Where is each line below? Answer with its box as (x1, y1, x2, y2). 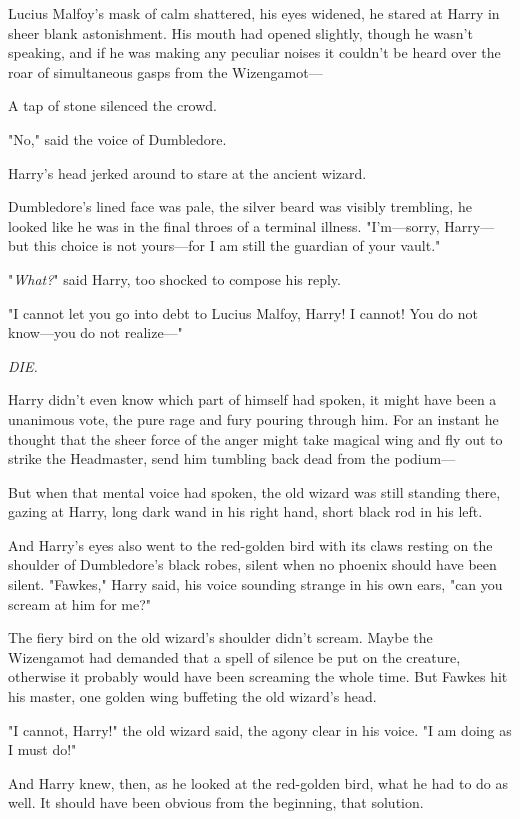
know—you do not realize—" (8, 322, 183, 343)
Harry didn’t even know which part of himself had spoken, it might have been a (8, 389, 497, 410)
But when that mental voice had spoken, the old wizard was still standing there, (8, 481, 501, 502)
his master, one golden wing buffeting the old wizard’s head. (8, 686, 377, 707)
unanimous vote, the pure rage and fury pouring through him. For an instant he (8, 408, 499, 429)
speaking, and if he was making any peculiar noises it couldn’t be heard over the (8, 42, 501, 63)
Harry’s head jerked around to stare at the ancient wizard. (8, 162, 367, 183)
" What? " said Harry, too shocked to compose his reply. (8, 268, 341, 289)
